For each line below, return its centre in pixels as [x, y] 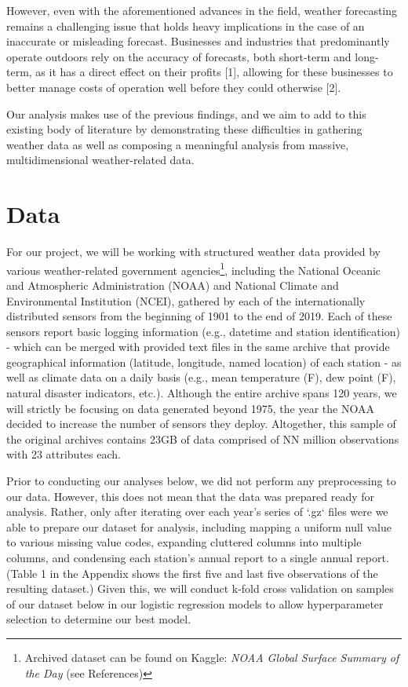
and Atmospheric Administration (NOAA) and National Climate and [173, 285]
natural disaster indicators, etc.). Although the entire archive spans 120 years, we [202, 393]
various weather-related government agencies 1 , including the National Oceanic [194, 269]
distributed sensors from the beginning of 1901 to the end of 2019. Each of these [199, 316]
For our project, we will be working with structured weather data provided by [194, 252]
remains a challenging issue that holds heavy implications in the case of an [186, 26]
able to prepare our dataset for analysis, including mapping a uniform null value [199, 526]
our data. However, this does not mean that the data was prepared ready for [191, 496]
